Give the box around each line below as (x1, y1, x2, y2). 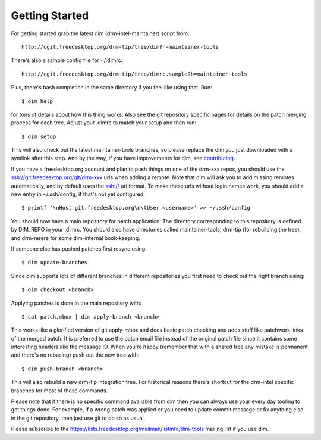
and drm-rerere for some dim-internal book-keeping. (11, 234, 140, 241)
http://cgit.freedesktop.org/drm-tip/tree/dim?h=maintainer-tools (21, 43, 219, 50)
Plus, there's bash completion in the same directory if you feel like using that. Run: (11, 84, 212, 91)
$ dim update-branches (21, 259, 88, 266)
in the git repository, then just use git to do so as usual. (11, 414, 146, 422)
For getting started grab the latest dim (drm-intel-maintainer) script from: (11, 30, 190, 37)
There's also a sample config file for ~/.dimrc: (11, 57, 123, 64)
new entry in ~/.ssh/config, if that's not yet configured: (11, 191, 145, 198)
